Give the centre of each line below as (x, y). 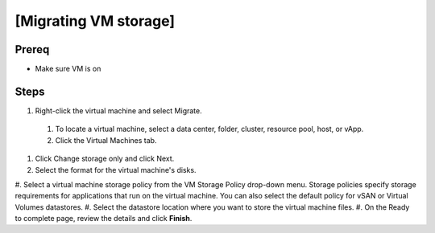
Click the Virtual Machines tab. (106, 140)
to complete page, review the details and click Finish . (104, 219)
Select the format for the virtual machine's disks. (116, 170)
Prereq (32, 49)
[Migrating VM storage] (95, 21)
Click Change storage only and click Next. (105, 159)
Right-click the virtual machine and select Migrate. (118, 110)
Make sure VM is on (68, 69)
